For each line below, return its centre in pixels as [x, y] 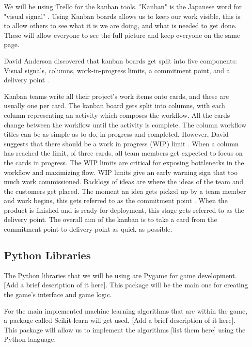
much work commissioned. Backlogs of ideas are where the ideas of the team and [124, 181]
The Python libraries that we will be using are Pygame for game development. [120, 275]
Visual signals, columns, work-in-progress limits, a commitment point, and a [117, 70]
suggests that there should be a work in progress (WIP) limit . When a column [121, 143]
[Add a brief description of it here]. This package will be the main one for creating [126, 285]
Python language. [30, 339]
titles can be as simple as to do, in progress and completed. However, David [116, 134]
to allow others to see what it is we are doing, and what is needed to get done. [120, 25]
